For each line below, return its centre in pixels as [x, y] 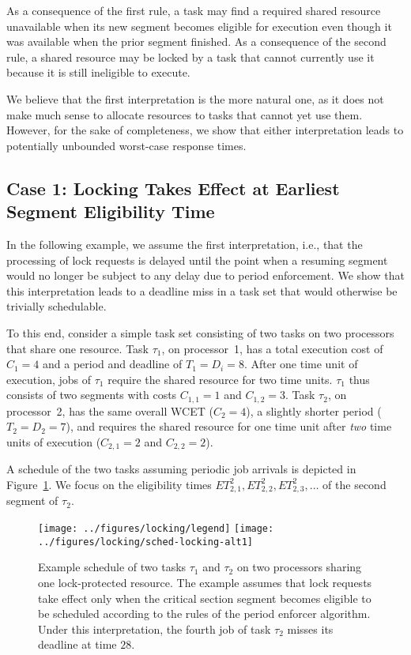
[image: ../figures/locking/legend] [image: [156, 529]
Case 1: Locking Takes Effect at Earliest [173, 188]
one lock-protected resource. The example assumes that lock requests [205, 582]
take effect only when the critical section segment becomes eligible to [205, 598]
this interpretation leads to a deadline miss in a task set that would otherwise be [202, 290]
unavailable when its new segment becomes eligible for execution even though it [199, 26]
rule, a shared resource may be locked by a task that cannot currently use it [190, 56]
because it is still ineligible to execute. [98, 72]
